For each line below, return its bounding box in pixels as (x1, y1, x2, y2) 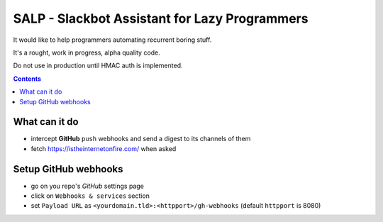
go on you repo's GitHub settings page (30, 182, 145, 190)
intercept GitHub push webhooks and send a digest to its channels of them (30, 135, 251, 143)
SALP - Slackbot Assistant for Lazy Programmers (13, 11, 309, 26)
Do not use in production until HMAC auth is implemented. (13, 61, 183, 70)
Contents (13, 74, 42, 83)
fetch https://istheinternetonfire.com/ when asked (30, 144, 177, 152)
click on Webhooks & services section (30, 192, 150, 200)
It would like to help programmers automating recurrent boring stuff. (13, 35, 212, 44)
